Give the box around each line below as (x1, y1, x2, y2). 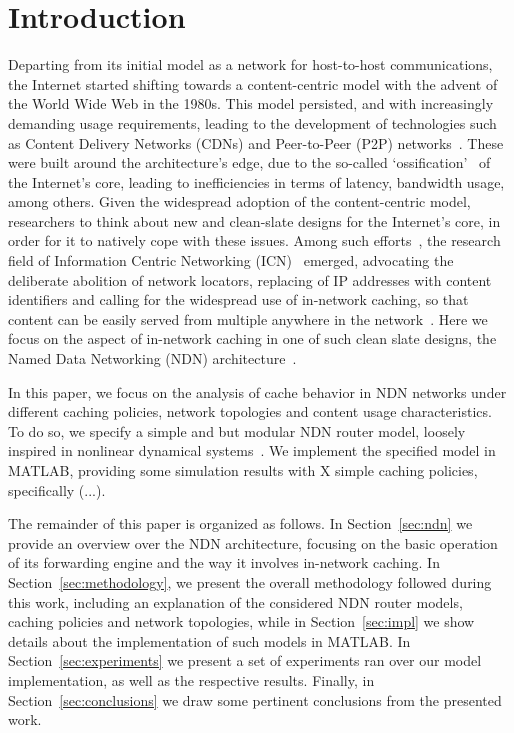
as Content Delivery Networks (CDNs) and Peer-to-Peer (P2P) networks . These (8, 132, 504, 153)
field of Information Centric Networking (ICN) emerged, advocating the (8, 250, 454, 271)
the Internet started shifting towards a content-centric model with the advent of (8, 73, 498, 94)
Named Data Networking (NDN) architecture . (8, 348, 297, 369)
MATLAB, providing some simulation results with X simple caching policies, (8, 460, 478, 480)
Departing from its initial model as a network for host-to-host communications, (8, 54, 493, 75)
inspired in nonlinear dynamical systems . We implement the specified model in (8, 440, 496, 461)
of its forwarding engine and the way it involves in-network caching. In (8, 552, 440, 573)
